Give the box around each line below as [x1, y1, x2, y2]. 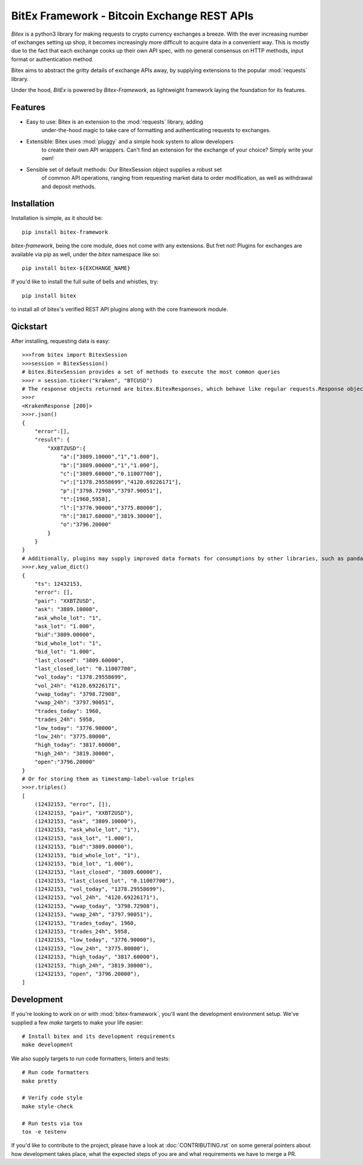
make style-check [22, 1103, 73, 1110]
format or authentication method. [11, 55, 94, 63]
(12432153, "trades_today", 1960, [34, 920, 137, 926]
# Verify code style [22, 1094, 83, 1101]
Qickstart [11, 321, 48, 331]
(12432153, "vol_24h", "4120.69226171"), [34, 894, 160, 901]
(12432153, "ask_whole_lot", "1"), [34, 826, 140, 833]
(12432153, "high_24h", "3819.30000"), [34, 962, 153, 969]
